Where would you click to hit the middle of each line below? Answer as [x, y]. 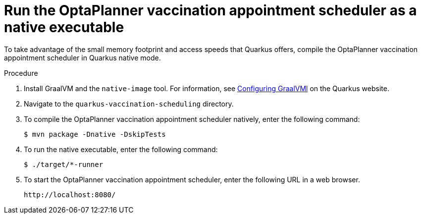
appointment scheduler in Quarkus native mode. [82, 57]
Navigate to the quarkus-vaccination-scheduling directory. [129, 104]
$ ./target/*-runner [64, 164]
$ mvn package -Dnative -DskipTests [95, 134]
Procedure [21, 73]
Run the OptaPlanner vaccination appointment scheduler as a [210, 10]
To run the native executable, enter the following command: [121, 149]
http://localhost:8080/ [70, 194]
